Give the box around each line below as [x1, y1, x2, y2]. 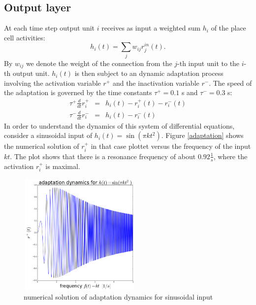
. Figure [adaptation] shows [161, 130, 244, 140]
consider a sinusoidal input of [4, 130, 93, 140]
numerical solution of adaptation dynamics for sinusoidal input [24, 292, 213, 302]
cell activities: [4, 32, 45, 42]
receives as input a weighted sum [101, 23, 201, 33]
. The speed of [209, 77, 252, 88]
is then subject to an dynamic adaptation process [74, 68, 224, 78]
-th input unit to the [177, 58, 240, 68]
